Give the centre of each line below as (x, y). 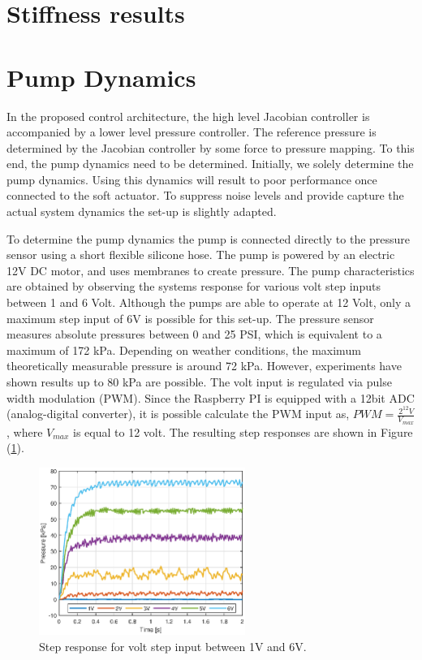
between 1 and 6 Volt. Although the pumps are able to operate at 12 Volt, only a (209, 302)
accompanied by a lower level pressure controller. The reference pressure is (192, 132)
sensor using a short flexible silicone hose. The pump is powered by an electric (201, 255)
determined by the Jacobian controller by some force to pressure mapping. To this (211, 147)
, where (25, 431)
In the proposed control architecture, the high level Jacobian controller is (188, 116)
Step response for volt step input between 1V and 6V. (173, 646)
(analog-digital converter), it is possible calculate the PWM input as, (178, 414)
